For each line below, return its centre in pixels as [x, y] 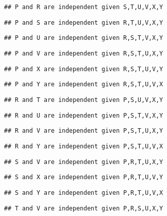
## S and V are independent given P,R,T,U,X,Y [83, 162]
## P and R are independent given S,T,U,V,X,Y [83, 7]
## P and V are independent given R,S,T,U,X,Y [83, 53]
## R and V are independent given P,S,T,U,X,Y [83, 131]
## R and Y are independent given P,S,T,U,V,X [83, 146]
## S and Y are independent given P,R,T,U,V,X [83, 193]
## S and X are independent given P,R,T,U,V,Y [83, 177]
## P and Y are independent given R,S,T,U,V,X [83, 85]
